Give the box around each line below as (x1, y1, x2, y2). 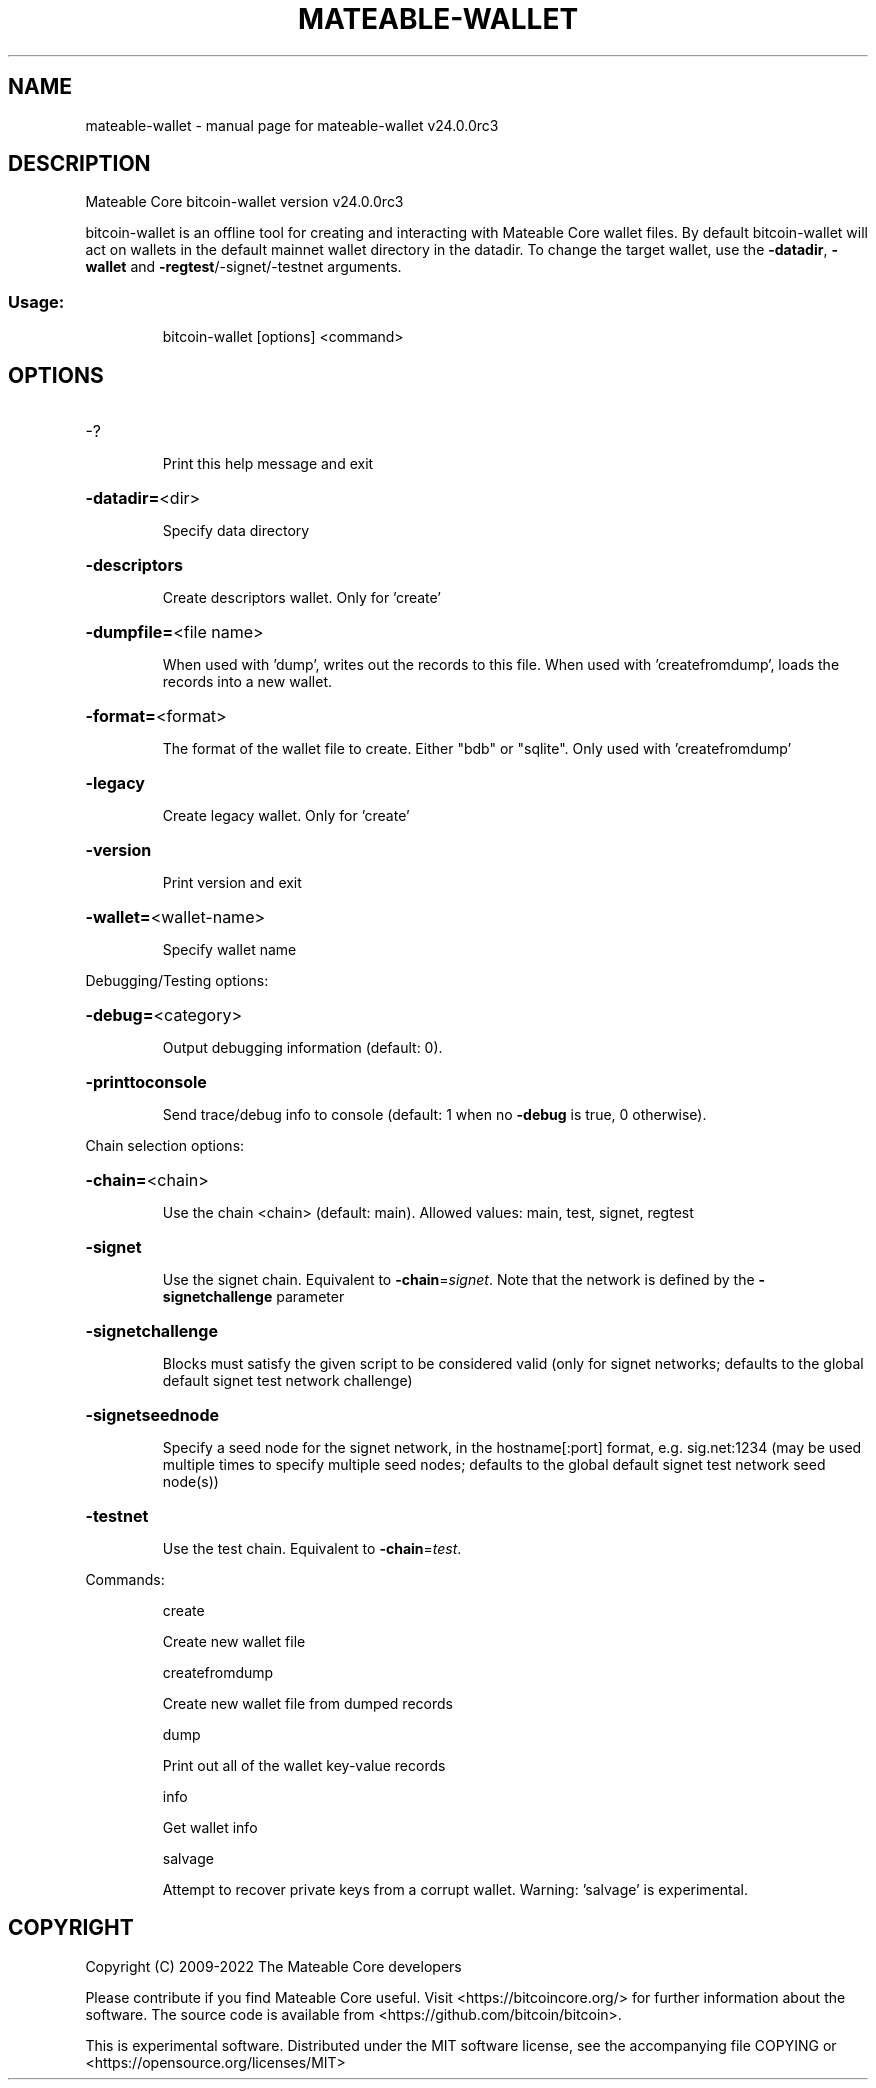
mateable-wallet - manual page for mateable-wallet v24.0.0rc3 (85, 116, 499, 134)
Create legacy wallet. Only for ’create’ (162, 807, 410, 825)
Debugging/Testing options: (85, 972, 269, 990)
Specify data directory (162, 522, 310, 540)
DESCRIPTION (8, 151, 151, 177)
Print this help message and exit (162, 455, 374, 473)
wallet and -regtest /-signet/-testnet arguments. (85, 258, 402, 276)
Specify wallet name (162, 941, 297, 959)
